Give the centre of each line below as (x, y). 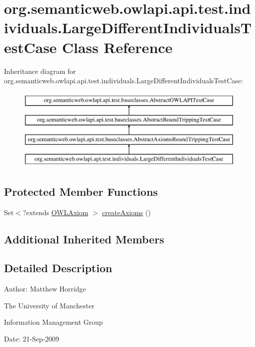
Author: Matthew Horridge (45, 289)
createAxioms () (126, 212)
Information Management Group (54, 322)
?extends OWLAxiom (56, 212)
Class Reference (117, 47)
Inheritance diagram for (40, 71)
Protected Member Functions (81, 191)
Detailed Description (58, 268)
